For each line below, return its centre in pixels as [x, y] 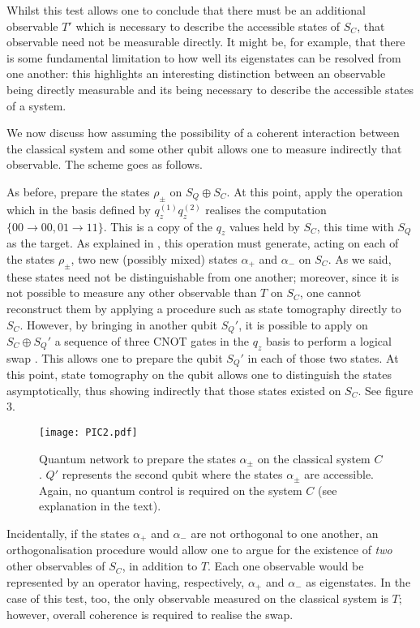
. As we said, [360, 258]
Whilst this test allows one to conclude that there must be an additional [186, 10]
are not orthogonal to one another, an [285, 533]
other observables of [56, 566]
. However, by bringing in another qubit [118, 324]
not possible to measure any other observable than [132, 292]
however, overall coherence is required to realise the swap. [150, 614]
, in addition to [160, 566]
